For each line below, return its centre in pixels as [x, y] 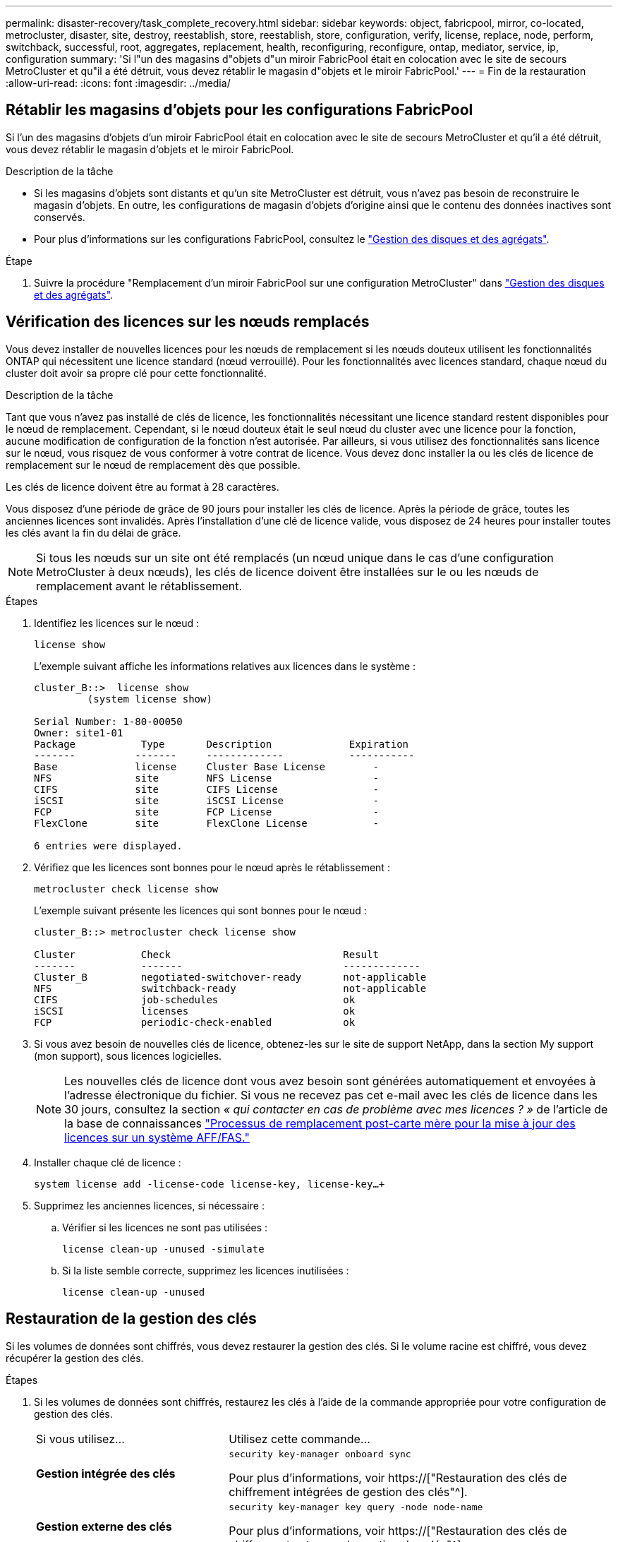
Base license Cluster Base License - [206, 766]
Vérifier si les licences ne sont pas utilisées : [165, 1227]
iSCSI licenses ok [195, 1011]
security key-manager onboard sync [320, 1454]
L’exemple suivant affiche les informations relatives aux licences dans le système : [225, 666]
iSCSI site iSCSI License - [206, 800]
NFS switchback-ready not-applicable [230, 988]
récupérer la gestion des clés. [75, 1358]
